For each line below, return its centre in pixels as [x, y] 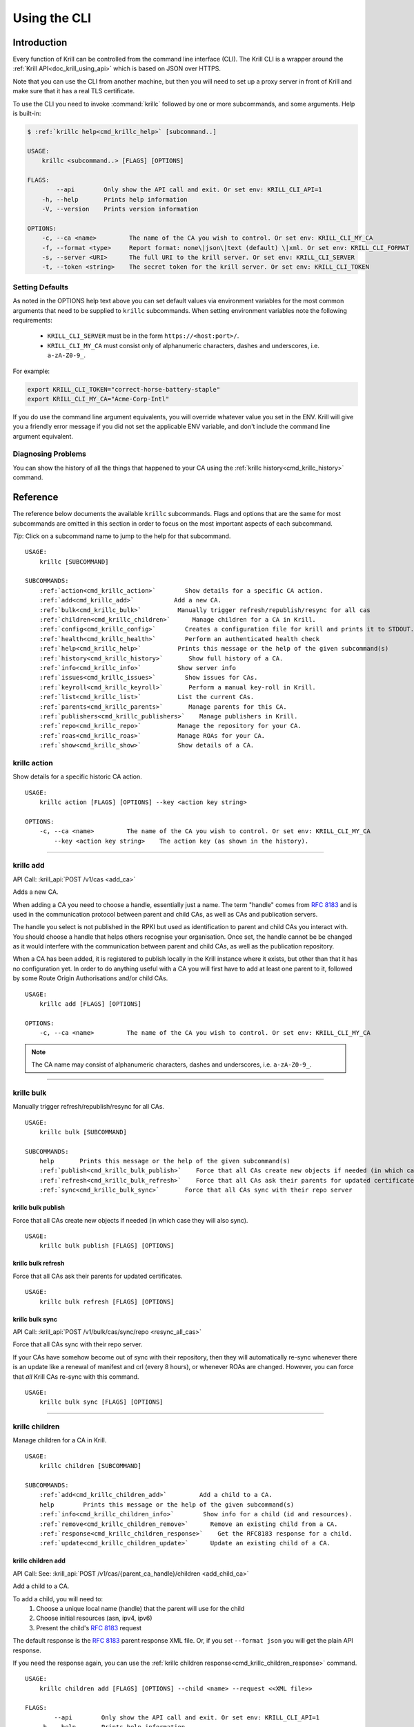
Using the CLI [52, 18]
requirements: [33, 320]
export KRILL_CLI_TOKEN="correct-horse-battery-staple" [124, 389]
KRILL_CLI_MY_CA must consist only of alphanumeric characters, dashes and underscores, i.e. [184, 345]
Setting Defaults [41, 287]
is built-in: [27, 113]
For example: [31, 371]
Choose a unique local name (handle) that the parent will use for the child [140, 1608]
